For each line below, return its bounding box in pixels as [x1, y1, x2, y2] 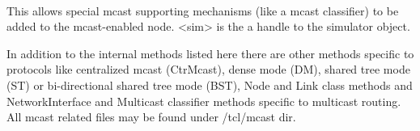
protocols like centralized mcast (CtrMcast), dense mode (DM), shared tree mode [6, 61, 410, 78]
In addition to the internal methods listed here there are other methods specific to [6, 44, 414, 61]
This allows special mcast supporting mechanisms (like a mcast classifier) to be [6, 2, 399, 19]
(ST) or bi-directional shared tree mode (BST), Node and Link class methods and [6, 76, 413, 93]
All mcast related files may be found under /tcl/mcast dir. [6, 108, 296, 125]
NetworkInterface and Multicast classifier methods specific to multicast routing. [6, 92, 401, 109]
